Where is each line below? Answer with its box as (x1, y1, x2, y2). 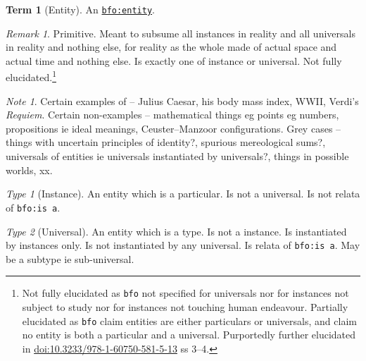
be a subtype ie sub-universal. (6, 251, 134, 266)
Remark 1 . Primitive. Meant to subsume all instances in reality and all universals (6, 25, 355, 40)
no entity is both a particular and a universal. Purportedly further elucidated (22, 327, 356, 342)
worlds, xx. (6, 162, 53, 177)
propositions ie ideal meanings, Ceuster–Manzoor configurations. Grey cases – (6, 121, 341, 135)
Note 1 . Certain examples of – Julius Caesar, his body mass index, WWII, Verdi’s (6, 93, 359, 108)
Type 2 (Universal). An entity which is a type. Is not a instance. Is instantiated (6, 224, 347, 238)
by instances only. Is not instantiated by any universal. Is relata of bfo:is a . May (6, 238, 360, 252)
